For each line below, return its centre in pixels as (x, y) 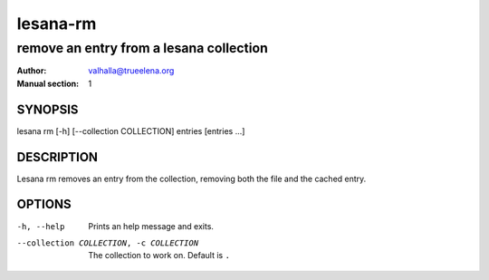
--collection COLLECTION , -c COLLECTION (108, 243)
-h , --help (41, 226)
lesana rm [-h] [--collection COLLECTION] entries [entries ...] (131, 130)
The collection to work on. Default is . (159, 256)
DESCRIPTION (58, 157)
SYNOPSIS (48, 109)
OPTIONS (44, 204)
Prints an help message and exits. (151, 226)
